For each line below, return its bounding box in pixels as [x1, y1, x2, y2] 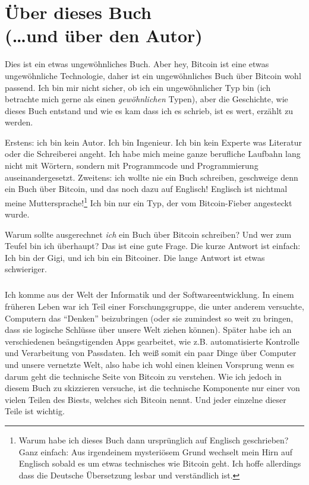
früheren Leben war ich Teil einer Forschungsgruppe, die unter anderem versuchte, [5, 300, 304, 313]
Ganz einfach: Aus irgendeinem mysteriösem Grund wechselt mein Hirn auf [18, 445, 293, 458]
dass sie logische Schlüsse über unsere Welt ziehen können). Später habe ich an [5, 323, 292, 336]
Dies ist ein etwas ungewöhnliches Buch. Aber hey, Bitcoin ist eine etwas [5, 58, 269, 70]
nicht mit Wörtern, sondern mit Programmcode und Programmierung [5, 159, 258, 172]
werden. [5, 116, 33, 128]
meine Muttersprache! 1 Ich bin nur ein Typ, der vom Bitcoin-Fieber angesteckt [5, 194, 292, 209]
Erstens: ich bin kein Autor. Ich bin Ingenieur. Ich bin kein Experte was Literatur [5, 136, 302, 148]
